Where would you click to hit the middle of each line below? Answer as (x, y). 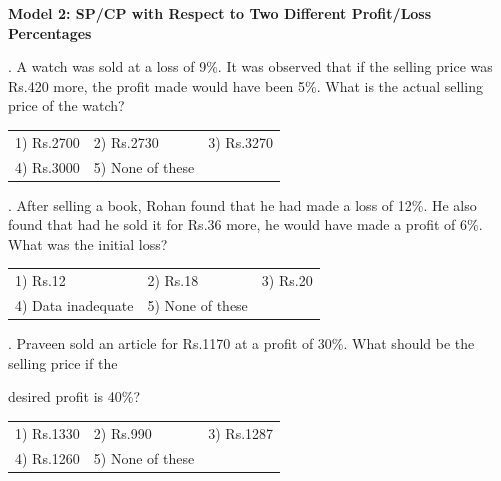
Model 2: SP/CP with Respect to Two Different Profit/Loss (220, 13)
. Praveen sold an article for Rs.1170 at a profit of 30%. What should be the (241, 343)
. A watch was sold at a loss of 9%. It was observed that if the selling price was (250, 66)
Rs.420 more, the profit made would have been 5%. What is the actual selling (245, 85)
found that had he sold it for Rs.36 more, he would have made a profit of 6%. (245, 224)
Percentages (50, 32)
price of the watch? (66, 105)
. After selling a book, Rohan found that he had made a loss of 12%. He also (242, 204)
